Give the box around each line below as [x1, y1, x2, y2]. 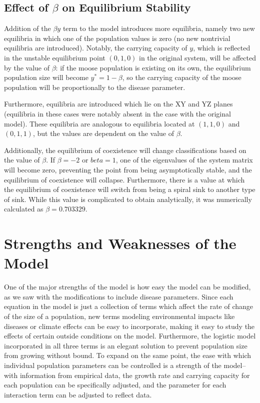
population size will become [4, 72, 88, 82]
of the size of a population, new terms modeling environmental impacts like [4, 310, 235, 321]
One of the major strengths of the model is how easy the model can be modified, [4, 281, 251, 292]
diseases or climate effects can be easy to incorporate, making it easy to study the [4, 320, 255, 331]
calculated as [4, 203, 43, 214]
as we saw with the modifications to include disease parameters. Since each [4, 291, 233, 301]
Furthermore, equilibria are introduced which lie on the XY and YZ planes [4, 98, 233, 109]
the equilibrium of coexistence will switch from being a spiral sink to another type [4, 184, 255, 194]
